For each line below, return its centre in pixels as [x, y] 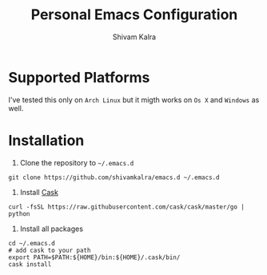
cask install [30, 264]
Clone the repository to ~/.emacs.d [77, 162]
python [19, 213]
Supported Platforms [79, 77]
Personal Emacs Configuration [134, 15]
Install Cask [39, 192]
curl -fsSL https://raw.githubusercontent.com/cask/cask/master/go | [127, 207]
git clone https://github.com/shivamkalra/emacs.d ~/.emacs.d [114, 177]
